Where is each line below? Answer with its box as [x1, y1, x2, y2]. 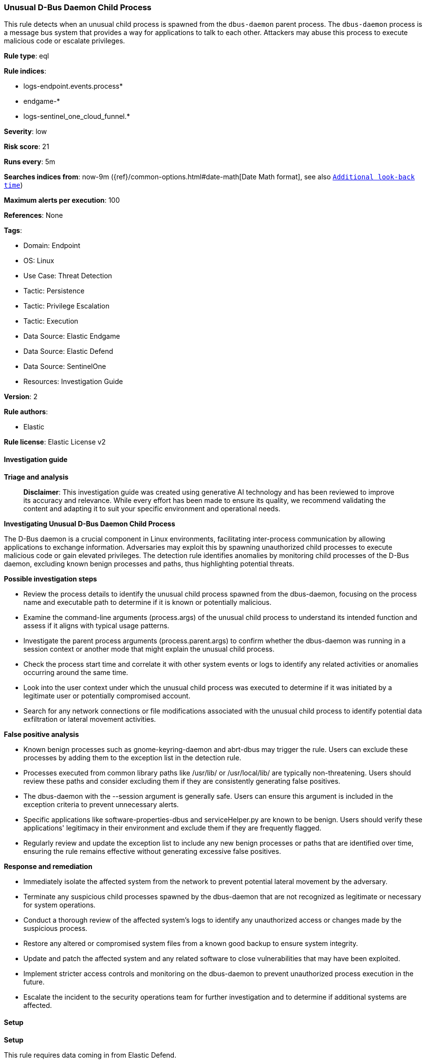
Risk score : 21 [4, 142, 49, 151]
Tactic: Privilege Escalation [23, 302, 110, 310]
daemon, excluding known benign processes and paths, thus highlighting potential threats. [4, 559, 295, 568]
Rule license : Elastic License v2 [4, 438, 106, 446]
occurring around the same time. [23, 668, 129, 676]
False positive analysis [4, 730, 79, 738]
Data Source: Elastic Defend [23, 347, 113, 356]
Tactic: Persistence [23, 287, 85, 295]
